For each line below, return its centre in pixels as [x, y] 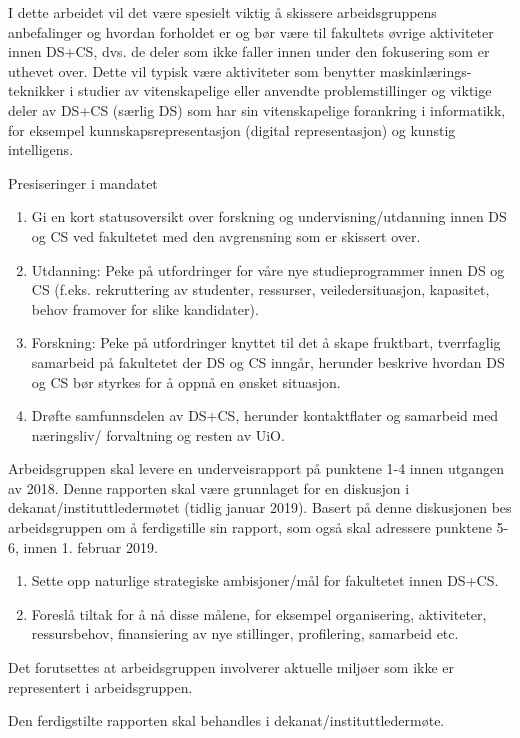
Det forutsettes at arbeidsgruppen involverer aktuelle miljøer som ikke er [231, 667]
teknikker [36, 90]
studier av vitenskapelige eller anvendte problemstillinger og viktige [285, 90]
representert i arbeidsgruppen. [100, 686]
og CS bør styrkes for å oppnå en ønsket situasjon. [186, 381]
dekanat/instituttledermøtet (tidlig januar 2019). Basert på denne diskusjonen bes [260, 507]
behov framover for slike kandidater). [145, 308]
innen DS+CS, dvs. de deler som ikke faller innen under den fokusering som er [249, 51]
